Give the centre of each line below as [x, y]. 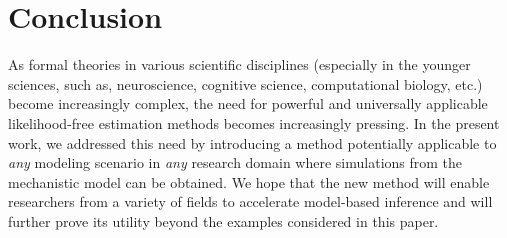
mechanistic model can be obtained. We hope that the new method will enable [249, 181]
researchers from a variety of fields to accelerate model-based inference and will [250, 201]
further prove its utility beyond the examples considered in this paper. [223, 220]
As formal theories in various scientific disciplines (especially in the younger [239, 64]
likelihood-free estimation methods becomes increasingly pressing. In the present [254, 122]
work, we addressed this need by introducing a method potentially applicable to [252, 142]
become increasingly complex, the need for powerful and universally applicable [248, 103]
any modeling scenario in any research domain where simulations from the [235, 162]
